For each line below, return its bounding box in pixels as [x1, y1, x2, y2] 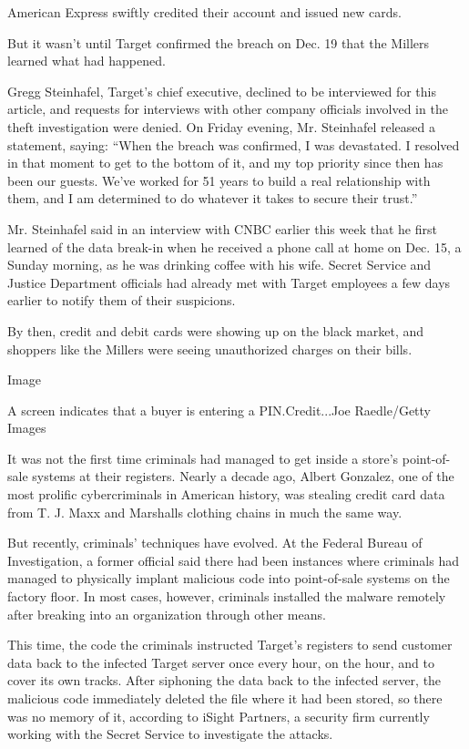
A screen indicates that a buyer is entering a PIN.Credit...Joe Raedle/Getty [7, 400, 431, 419]
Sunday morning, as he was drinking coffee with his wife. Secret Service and [7, 255, 432, 274]
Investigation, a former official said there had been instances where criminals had [7, 550, 460, 569]
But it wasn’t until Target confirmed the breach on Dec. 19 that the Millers [7, 33, 430, 52]
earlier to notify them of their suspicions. [7, 291, 236, 310]
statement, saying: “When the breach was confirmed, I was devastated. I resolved [7, 135, 460, 154]
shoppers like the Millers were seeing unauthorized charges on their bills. [7, 339, 413, 358]
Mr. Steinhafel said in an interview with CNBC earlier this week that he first [7, 219, 437, 238]
